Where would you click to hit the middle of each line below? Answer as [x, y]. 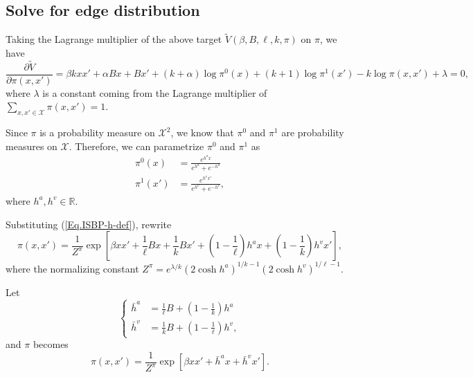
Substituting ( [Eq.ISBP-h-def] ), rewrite [89, 224]
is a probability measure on [97, 132]
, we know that [202, 132]
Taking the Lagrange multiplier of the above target [114, 39]
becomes [51, 344]
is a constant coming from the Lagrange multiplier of [155, 92]
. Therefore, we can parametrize [136, 146]
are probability [313, 132]
